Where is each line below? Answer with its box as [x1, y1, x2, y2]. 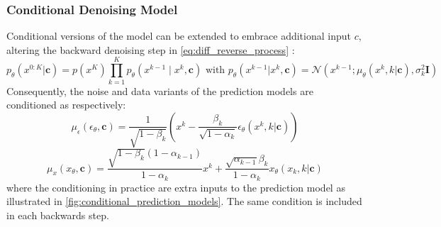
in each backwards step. [6, 207, 109, 222]
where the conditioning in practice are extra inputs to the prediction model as [6, 179, 345, 194]
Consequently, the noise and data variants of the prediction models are [6, 83, 313, 98]
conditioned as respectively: [6, 97, 126, 112]
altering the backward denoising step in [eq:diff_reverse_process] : [6, 42, 295, 57]
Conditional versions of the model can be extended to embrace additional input [6, 28, 351, 43]
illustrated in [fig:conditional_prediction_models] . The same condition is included [6, 194, 362, 209]
